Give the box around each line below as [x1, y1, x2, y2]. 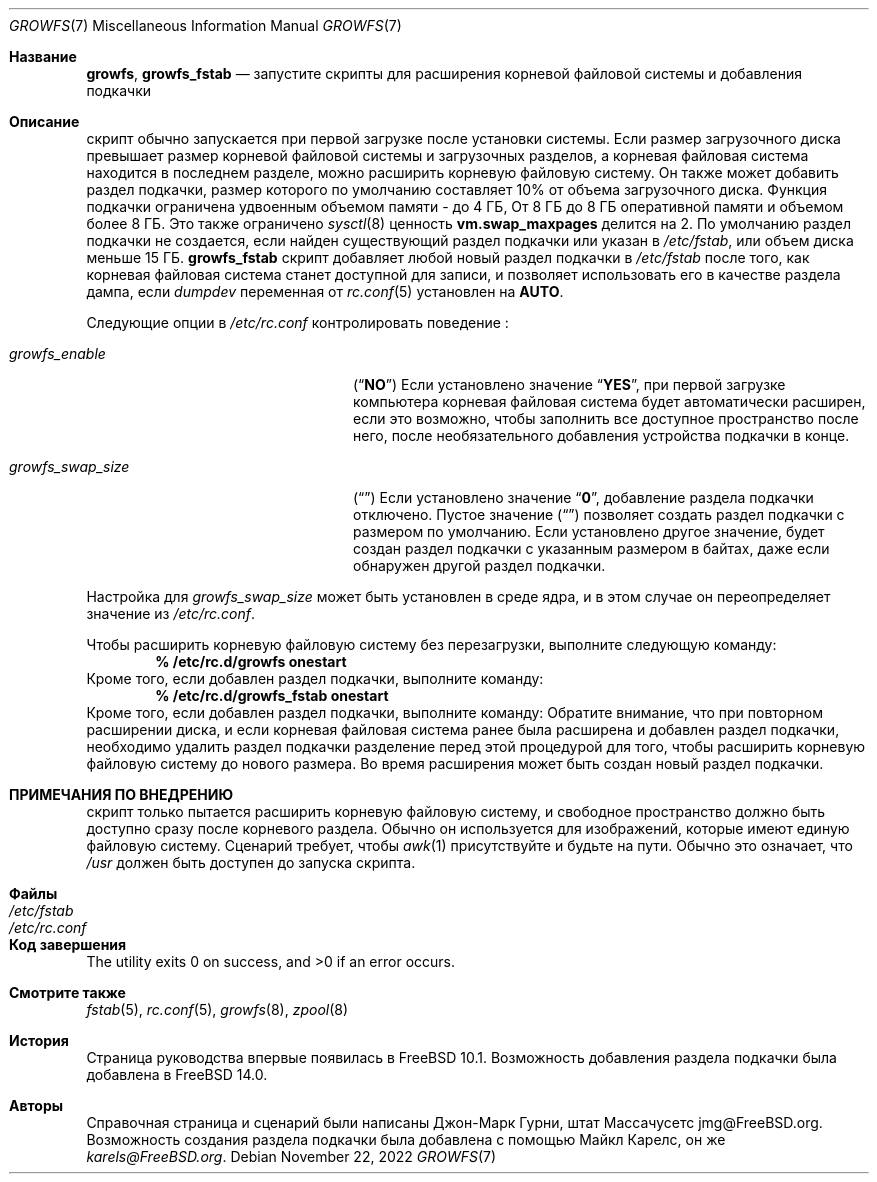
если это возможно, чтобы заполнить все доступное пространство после [353, 410, 859, 427]
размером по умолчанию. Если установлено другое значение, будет [353, 523, 825, 540]
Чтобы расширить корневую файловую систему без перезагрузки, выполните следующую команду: [86, 636, 777, 653]
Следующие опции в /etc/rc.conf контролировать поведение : [86, 314, 509, 331]
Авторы [9, 1097, 64, 1114]
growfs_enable [9, 345, 106, 362]
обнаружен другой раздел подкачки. [353, 557, 606, 574]
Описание [9, 113, 80, 130]
